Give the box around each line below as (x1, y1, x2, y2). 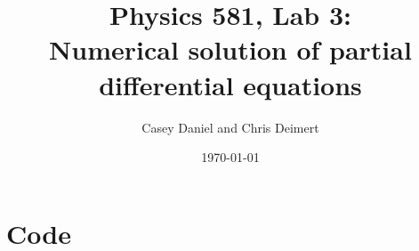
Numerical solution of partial (49, 31, 412, 68)
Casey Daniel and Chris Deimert (141, 117, 319, 136)
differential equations (99, 66, 362, 102)
